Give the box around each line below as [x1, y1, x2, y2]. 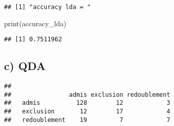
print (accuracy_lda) [4, 18, 67, 28]
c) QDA [4, 58, 46, 74]
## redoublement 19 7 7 [4, 116, 170, 123]
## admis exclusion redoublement [4, 91, 170, 98]
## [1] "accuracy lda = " [4, 4, 91, 11]
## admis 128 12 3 [4, 99, 170, 107]
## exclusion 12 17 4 [4, 108, 170, 115]
